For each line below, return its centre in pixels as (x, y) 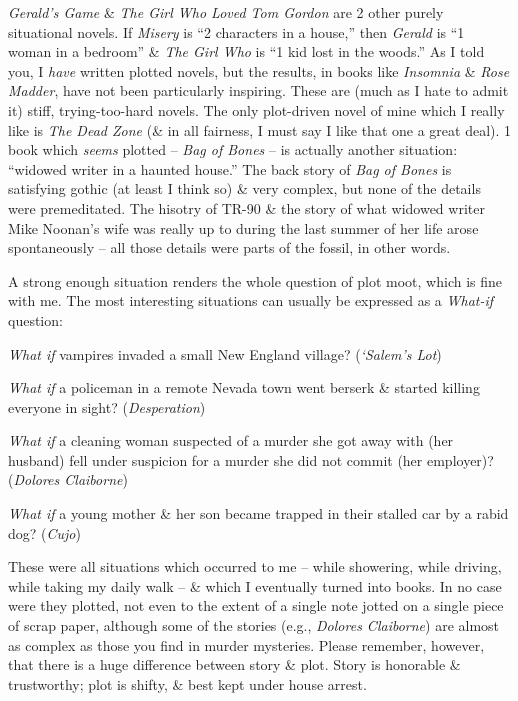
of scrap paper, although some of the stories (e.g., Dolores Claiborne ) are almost (254, 625)
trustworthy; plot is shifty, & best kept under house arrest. (187, 683)
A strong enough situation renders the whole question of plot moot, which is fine (255, 280)
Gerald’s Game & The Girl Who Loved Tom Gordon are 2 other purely (226, 12)
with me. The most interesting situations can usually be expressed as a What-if (251, 300)
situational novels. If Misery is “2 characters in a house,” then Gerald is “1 (236, 31)
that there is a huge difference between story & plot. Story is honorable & (234, 664)
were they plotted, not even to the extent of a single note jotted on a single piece (256, 605)
